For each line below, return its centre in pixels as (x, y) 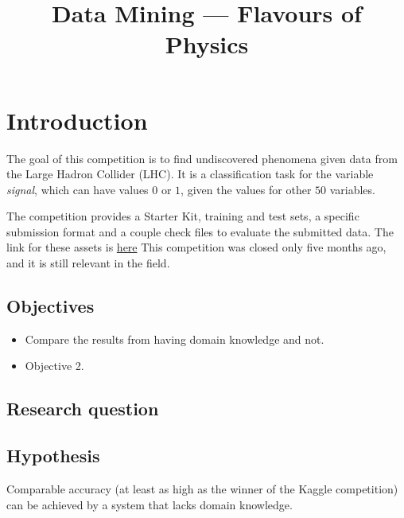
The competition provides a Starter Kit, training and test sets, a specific (183, 216)
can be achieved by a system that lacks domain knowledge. (150, 504)
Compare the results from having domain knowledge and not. (175, 339)
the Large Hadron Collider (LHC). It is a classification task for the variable (190, 174)
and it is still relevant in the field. (88, 263)
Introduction (77, 120)
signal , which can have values (78, 189)
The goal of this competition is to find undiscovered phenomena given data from (202, 158)
